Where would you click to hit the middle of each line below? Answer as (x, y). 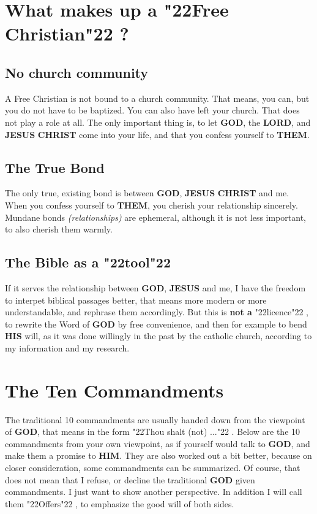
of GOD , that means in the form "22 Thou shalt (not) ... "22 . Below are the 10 (153, 432)
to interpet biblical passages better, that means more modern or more (136, 300)
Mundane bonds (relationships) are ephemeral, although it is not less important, (155, 217)
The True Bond (55, 167)
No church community (77, 72)
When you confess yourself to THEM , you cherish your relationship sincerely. (151, 205)
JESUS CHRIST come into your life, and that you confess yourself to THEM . (157, 134)
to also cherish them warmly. (59, 229)
